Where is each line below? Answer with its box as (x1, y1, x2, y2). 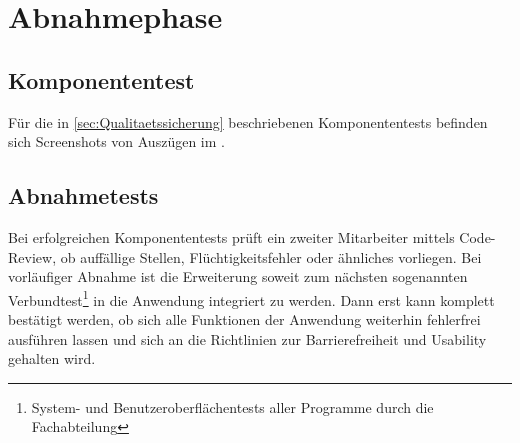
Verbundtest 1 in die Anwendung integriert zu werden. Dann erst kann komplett (8, 286, 495, 310)
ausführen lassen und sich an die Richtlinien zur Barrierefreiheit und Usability (8, 328, 487, 349)
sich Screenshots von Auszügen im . (8, 131, 225, 152)
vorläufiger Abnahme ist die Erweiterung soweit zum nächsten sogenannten (8, 266, 468, 287)
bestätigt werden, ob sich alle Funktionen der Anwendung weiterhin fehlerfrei (8, 309, 481, 329)
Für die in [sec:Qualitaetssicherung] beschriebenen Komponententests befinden (8, 111, 488, 132)
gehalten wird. (8, 348, 96, 369)
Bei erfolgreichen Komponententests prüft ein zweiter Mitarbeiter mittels (8, 226, 455, 247)
